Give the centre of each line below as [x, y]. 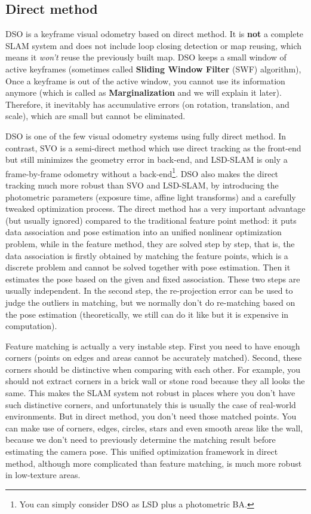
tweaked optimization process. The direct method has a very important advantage [155, 209]
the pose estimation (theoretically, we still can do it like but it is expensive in [147, 314]
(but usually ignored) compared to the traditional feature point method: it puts [151, 220]
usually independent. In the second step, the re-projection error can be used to [149, 291]
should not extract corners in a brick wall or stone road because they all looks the [155, 381]
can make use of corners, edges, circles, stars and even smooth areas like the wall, [154, 428]
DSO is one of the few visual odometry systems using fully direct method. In [146, 136]
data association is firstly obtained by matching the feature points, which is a [147, 255]
